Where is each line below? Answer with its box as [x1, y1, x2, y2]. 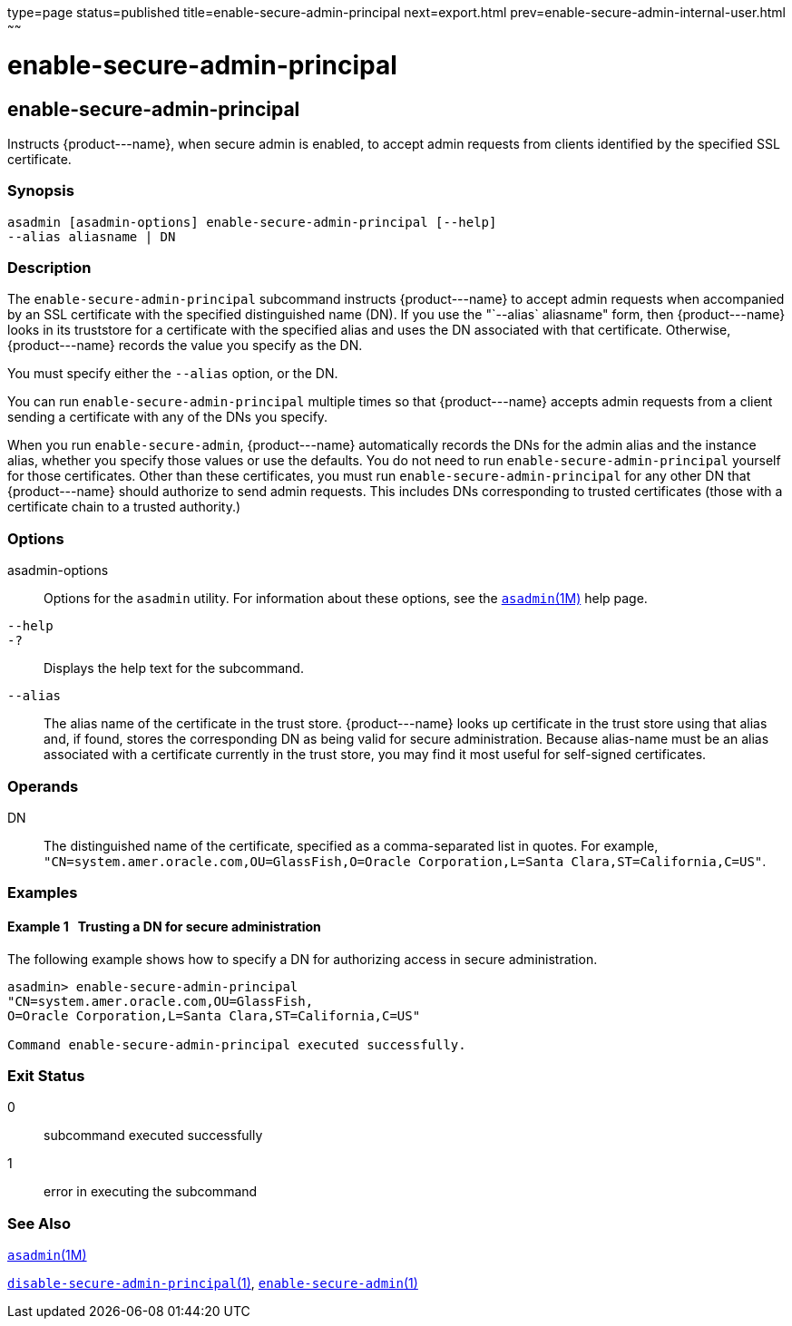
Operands [7, 776, 79, 795]
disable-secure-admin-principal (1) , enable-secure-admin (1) [7, 1275, 418, 1292]
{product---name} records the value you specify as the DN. [7, 337, 363, 354]
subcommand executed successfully [44, 1127, 263, 1144]
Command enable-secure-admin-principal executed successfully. [7, 1037, 466, 1052]
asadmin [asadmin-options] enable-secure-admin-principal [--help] [7, 214, 497, 229]
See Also [7, 1214, 71, 1233]
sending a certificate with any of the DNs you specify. [7, 409, 328, 425]
